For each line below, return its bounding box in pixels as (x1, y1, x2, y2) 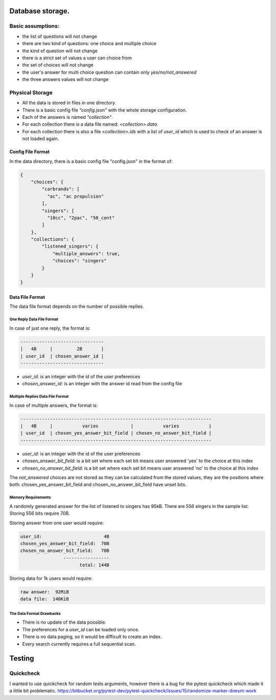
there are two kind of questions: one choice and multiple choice (22, 40, 157, 47)
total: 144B (79, 562, 109, 568)
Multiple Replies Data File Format (9, 394, 69, 399)
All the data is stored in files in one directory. (22, 100, 117, 106)
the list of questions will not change (22, 33, 97, 39)
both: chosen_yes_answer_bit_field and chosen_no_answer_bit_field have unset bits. (9, 482, 187, 488)
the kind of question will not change (22, 48, 98, 54)
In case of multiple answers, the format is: (9, 402, 98, 408)
